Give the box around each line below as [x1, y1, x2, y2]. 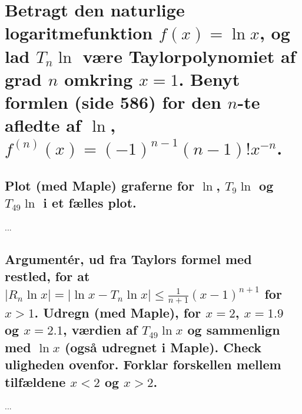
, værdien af [63, 320, 138, 339]
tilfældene [5, 372, 66, 390]
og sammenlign [187, 320, 280, 339]
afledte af [5, 113, 81, 137]
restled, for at [5, 267, 90, 285]
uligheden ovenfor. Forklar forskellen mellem [5, 355, 281, 373]
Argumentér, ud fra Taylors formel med [5, 250, 252, 268]
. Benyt [178, 66, 240, 91]
